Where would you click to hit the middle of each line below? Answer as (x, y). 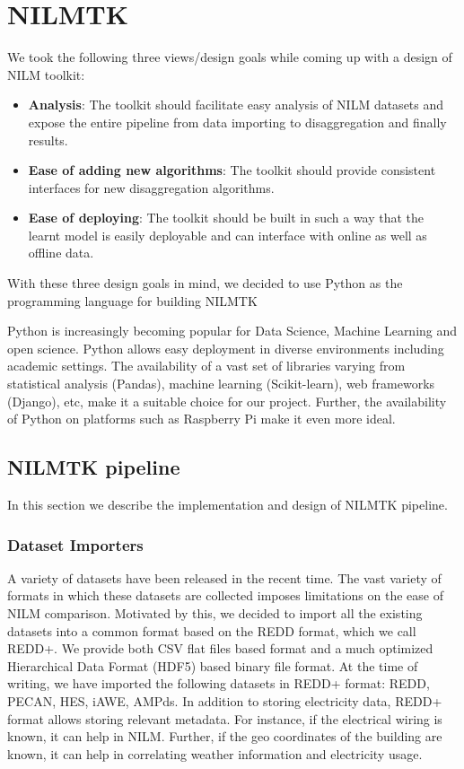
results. (48, 140)
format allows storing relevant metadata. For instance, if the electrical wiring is (225, 718)
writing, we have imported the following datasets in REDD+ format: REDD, (219, 683)
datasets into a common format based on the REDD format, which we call (212, 630)
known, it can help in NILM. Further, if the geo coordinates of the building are (225, 736)
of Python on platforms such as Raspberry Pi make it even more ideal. (201, 419)
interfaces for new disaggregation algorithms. (151, 187)
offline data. (61, 253)
